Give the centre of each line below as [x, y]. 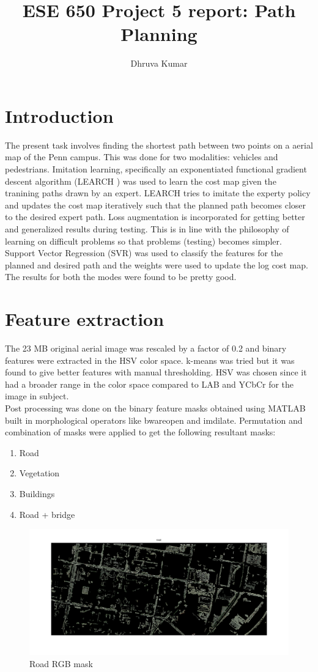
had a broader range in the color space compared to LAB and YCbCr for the [150, 384]
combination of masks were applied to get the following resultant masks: [140, 432]
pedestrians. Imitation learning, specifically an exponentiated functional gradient [156, 169]
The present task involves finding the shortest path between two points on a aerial [159, 145]
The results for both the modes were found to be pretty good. [121, 277]
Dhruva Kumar [159, 63]
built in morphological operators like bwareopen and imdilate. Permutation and [154, 420]
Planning [159, 34]
